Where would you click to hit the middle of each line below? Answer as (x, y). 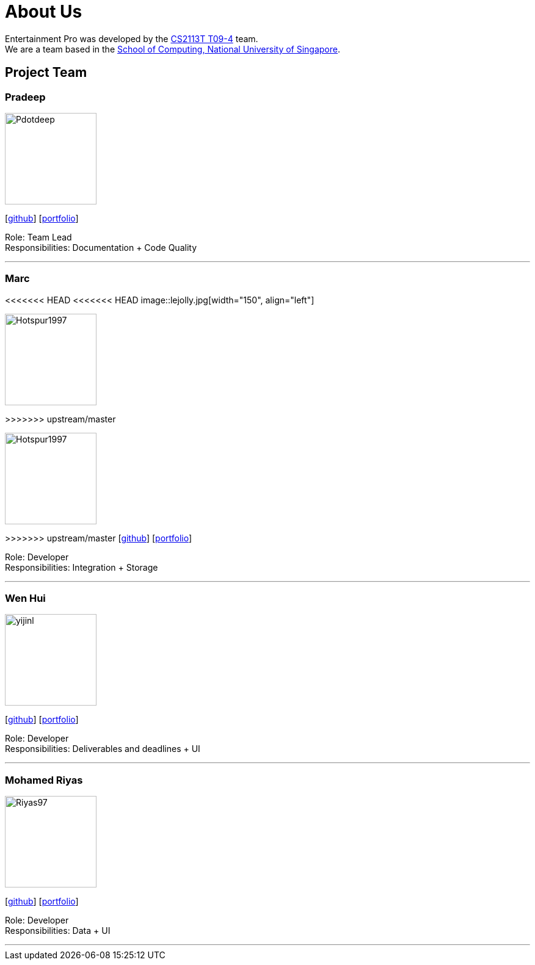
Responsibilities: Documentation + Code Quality (101, 247)
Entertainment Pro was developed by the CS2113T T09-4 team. (132, 38)
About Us (44, 12)
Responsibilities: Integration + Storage (82, 567)
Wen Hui (25, 598)
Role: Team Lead (38, 237)
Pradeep (25, 97)
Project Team (46, 73)
